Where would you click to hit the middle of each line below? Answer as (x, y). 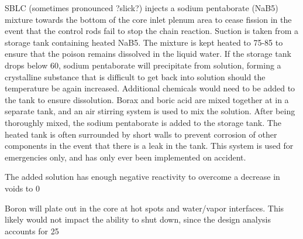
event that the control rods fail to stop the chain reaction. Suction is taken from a (152, 31)
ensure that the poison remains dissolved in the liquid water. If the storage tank (148, 54)
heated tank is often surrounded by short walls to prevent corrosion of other (141, 134)
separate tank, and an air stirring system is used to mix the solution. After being (150, 111)
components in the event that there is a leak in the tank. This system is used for (149, 146)
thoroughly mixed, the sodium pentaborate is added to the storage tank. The (143, 122)
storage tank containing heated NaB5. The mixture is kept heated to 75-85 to (144, 42)
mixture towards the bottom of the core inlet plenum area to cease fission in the (148, 19)
